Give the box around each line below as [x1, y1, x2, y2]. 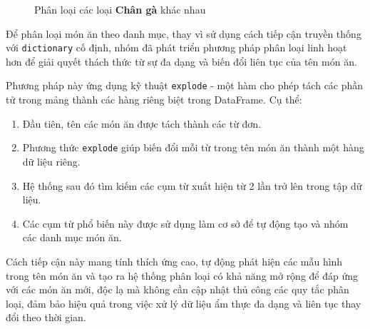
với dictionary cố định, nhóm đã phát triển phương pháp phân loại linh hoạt [6, 40, 347, 55]
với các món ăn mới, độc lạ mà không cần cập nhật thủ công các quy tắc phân [6, 282, 349, 297]
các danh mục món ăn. [22, 230, 122, 245]
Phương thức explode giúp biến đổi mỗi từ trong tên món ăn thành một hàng [22, 140, 364, 155]
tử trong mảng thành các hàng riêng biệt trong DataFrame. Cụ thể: [6, 92, 302, 107]
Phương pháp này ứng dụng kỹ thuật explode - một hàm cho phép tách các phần [6, 78, 364, 93]
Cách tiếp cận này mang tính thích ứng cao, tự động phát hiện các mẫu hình [6, 253, 343, 268]
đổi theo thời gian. [6, 310, 86, 325]
